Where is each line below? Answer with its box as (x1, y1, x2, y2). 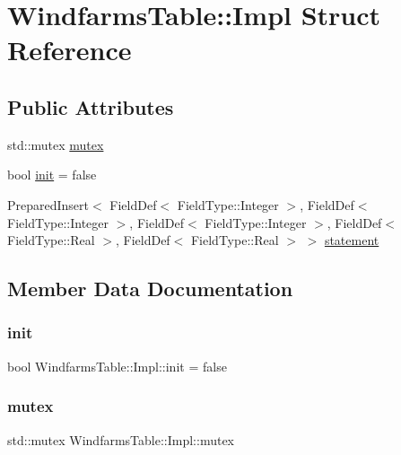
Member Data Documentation (7, 275, 293, 302)
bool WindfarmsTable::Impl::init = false (7, 356, 227, 375)
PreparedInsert (7, 195, 90, 214)
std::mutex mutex (7, 135, 104, 153)
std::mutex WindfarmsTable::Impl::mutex (7, 430, 235, 449)
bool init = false (7, 165, 97, 184)
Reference (7, 31, 132, 68)
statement (324, 231, 379, 249)
